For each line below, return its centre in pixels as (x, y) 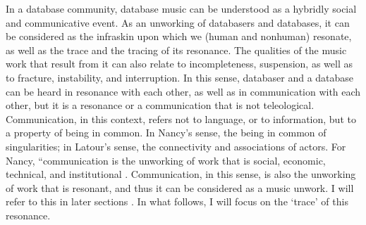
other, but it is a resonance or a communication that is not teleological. (160, 105)
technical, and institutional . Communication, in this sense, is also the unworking (181, 174)
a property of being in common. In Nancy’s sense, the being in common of (166, 133)
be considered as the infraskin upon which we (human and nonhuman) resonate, (179, 36)
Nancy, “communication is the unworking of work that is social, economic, (166, 160)
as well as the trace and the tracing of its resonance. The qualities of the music (176, 50)
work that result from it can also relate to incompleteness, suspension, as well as (179, 64)
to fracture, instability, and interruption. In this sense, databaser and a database (180, 77)
